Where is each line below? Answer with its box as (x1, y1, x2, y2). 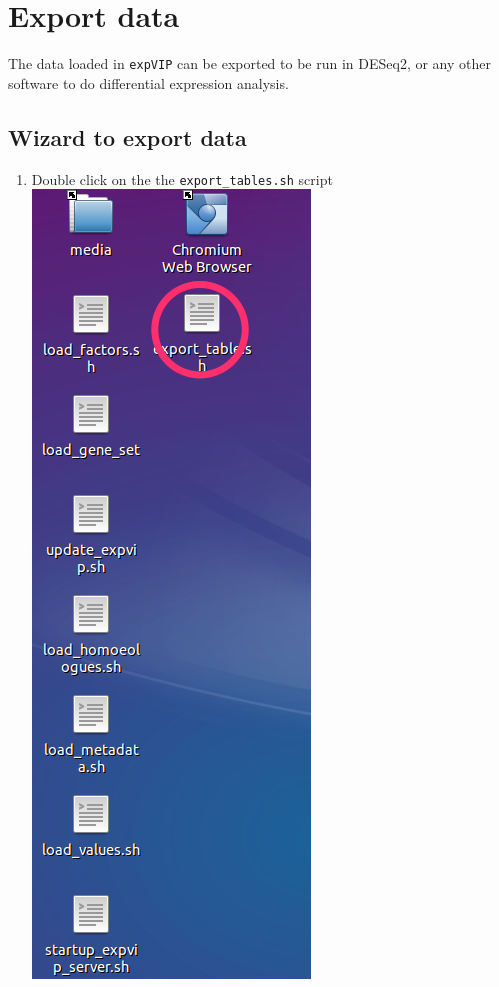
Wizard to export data (8, 121, 247, 152)
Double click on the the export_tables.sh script (31, 168, 333, 189)
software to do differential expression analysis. (8, 72, 289, 93)
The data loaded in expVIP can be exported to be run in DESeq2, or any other (8, 53, 491, 74)
